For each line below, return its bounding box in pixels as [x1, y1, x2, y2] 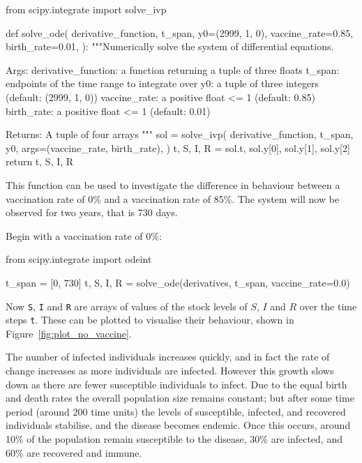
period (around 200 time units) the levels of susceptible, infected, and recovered [6, 404, 346, 418]
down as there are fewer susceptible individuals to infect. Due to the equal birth [6, 377, 347, 391]
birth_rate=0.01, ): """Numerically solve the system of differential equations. [6, 39, 334, 54]
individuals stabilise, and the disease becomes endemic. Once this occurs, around [6, 418, 351, 432]
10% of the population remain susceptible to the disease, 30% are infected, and [6, 431, 342, 446]
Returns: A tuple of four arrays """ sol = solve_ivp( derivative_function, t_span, [6, 127, 354, 142]
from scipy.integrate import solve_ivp [6, 2, 167, 16]
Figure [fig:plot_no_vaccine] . [6, 326, 132, 340]
